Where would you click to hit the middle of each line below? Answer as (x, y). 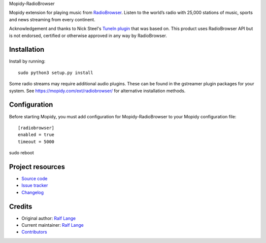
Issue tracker (35, 185)
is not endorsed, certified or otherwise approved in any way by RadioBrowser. (88, 35)
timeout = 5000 (36, 141)
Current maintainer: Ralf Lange (52, 225)
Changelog (33, 192)
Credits (21, 206)
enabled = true (36, 135)
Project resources (37, 167)
